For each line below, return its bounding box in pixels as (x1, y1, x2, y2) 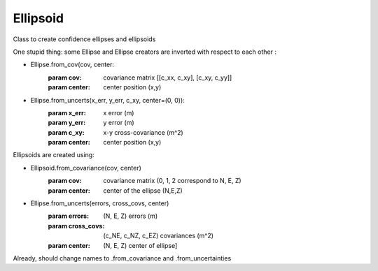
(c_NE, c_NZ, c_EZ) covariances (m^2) (103, 231, 213, 240)
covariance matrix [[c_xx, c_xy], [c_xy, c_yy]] (103, 73, 232, 82)
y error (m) (103, 119, 134, 127)
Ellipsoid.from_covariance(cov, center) (30, 163, 141, 172)
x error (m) (103, 108, 134, 117)
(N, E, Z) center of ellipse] (103, 241, 178, 249)
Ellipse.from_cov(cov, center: (30, 60, 115, 69)
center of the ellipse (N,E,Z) (103, 186, 183, 195)
